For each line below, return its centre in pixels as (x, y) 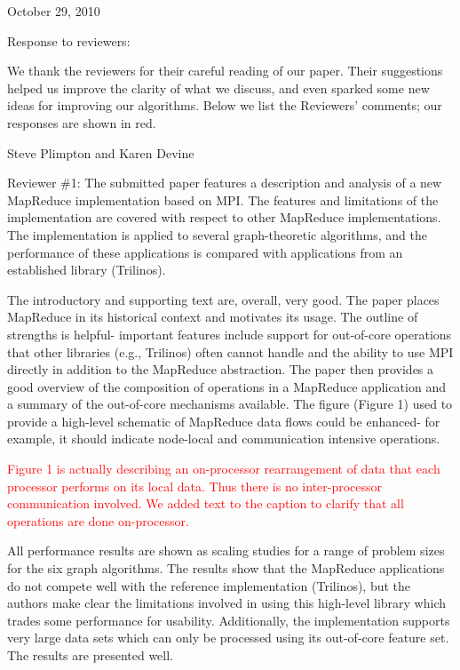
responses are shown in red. (82, 122)
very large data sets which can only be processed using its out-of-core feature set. (228, 638)
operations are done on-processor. (98, 520)
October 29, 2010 (54, 11)
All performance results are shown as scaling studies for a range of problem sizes (226, 550)
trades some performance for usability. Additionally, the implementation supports (229, 620)
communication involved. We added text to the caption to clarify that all (206, 503)
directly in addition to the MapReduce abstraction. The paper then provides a (221, 369)
